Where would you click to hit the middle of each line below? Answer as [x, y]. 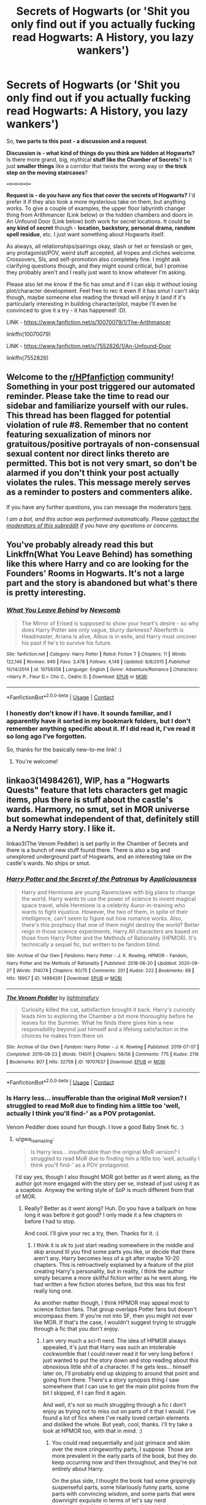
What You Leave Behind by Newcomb [63, 610]
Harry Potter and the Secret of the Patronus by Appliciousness [102, 879]
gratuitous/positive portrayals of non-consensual [103, 444]
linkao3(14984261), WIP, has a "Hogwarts [88, 781]
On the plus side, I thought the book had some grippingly [124, 1481]
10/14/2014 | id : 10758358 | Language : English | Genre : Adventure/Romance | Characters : [102, 669]
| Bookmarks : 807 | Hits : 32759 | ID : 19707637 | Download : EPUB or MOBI [86, 1062]
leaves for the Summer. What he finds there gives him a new [97, 1023]
